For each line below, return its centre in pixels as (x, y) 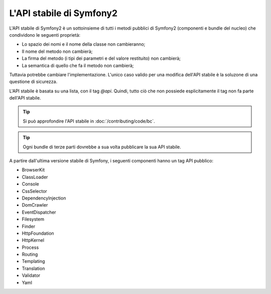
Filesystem (33, 219)
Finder (28, 226)
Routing (30, 254)
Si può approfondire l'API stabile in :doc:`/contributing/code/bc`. (89, 121)
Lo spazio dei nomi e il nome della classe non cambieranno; (84, 44)
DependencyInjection (44, 198)
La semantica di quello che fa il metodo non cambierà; (78, 65)
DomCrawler (35, 205)
